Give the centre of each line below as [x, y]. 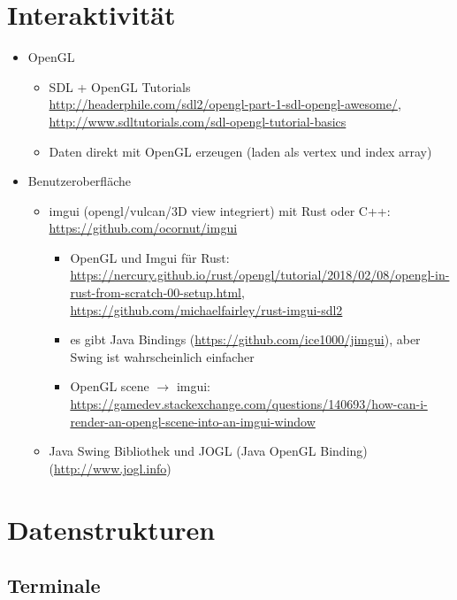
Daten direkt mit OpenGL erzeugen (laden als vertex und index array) [240, 151]
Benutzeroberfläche [79, 181]
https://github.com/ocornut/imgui [143, 228]
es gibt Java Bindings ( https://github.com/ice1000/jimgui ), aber [245, 339]
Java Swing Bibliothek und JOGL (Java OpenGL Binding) [208, 451]
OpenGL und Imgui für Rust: [150, 257]
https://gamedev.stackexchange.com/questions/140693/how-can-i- [249, 404]
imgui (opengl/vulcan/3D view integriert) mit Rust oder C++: [220, 210]
